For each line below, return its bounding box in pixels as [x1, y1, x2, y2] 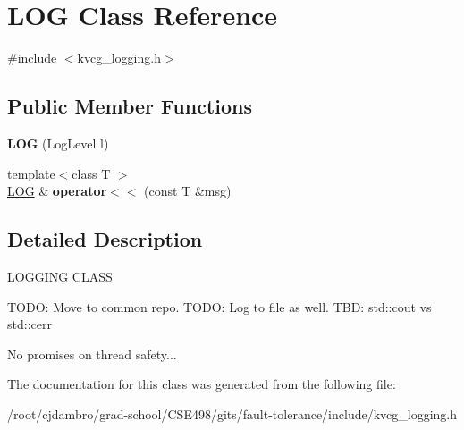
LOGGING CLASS [7, 266, 113, 285]
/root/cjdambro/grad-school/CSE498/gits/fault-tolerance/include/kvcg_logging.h [7, 404, 458, 423]
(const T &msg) [144, 181, 232, 200]
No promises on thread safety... [7, 344, 177, 363]
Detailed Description [7, 225, 203, 253]
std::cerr [7, 315, 52, 333]
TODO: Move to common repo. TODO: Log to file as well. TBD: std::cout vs [7, 297, 432, 316]
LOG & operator [7, 181, 107, 200]
